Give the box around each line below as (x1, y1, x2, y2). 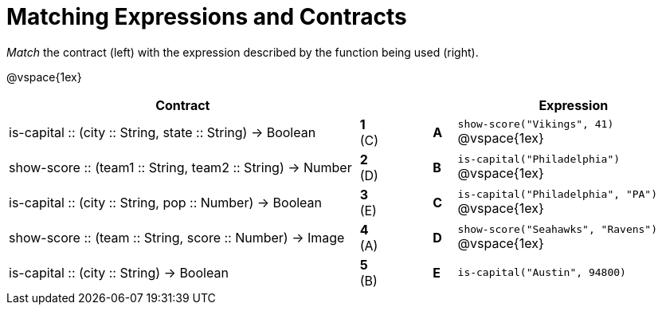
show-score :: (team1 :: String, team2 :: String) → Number (9, 159, 352, 175)
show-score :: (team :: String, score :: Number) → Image (9, 229, 345, 246)
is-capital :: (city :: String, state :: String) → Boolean (9, 124, 316, 140)
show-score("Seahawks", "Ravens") (457, 223, 658, 236)
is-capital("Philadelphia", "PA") (457, 188, 658, 201)
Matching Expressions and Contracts (6, 3, 407, 30)
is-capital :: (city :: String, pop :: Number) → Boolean (9, 194, 323, 211)
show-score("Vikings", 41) (457, 118, 614, 131)
